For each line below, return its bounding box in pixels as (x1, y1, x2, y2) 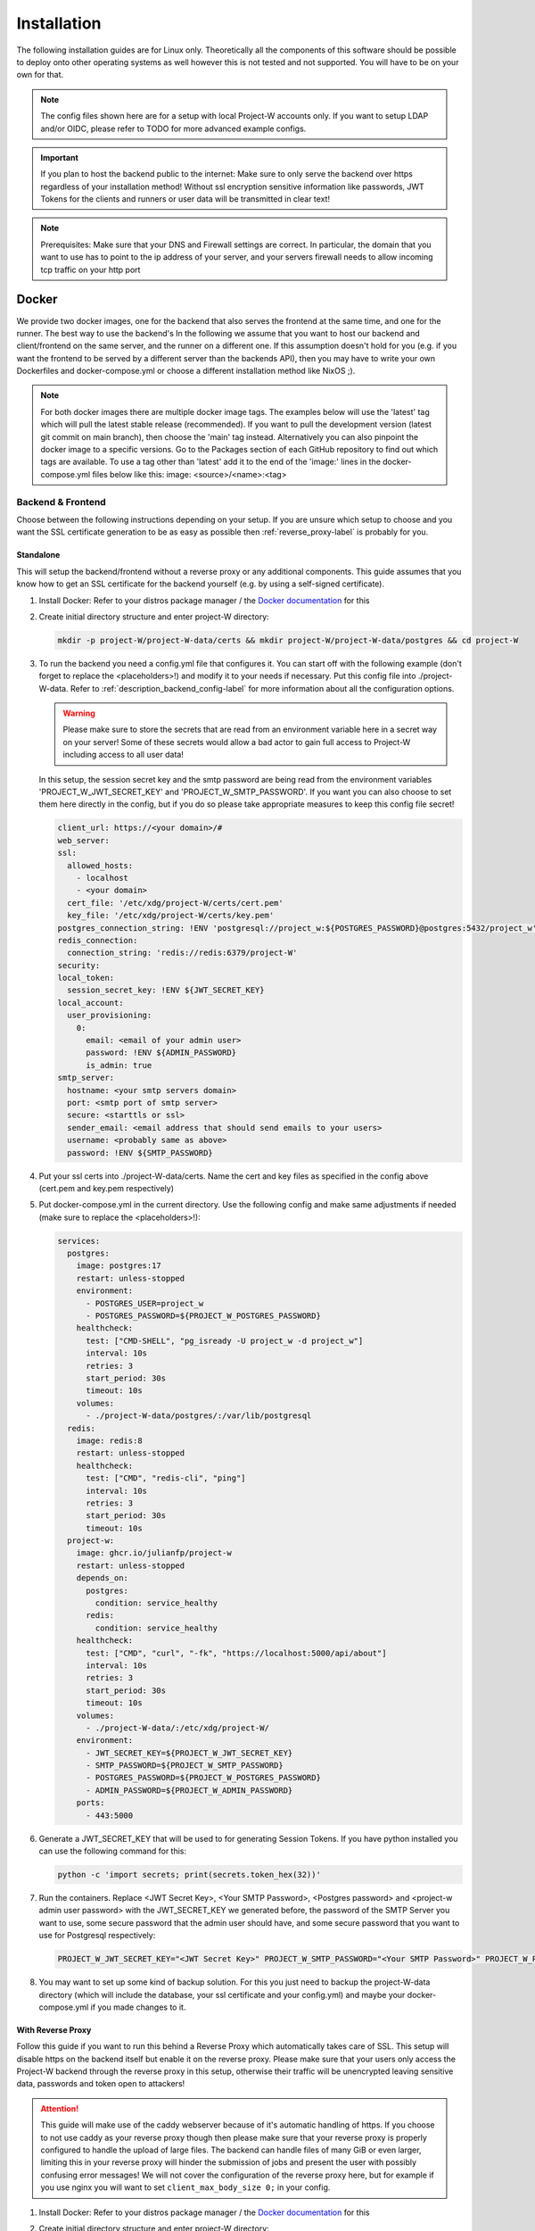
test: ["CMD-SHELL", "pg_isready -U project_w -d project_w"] (86, 1335, 364, 1346)
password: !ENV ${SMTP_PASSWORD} (67, 1148, 213, 1157)
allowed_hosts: (67, 860, 134, 870)
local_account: (57, 998, 124, 1008)
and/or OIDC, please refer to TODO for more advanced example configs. (40, 123, 307, 134)
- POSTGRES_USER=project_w (86, 1298, 204, 1308)
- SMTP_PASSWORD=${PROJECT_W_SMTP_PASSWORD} (86, 1761, 284, 1771)
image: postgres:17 (76, 1261, 162, 1271)
